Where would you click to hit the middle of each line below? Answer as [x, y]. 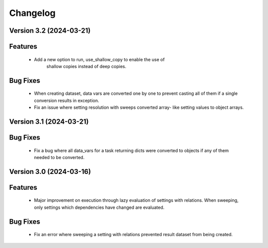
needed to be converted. [59, 157]
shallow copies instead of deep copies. [86, 66]
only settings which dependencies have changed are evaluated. [99, 207]
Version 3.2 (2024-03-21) [50, 31]
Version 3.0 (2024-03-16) [50, 171]
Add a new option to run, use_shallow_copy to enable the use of [99, 59]
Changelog [32, 13]
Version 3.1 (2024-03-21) [49, 122]
